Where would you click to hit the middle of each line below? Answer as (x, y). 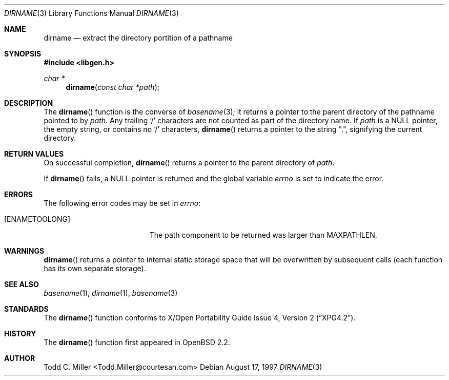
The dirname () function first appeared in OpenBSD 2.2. (137, 342)
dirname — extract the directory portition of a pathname (138, 38)
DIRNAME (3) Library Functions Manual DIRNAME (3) (91, 13)
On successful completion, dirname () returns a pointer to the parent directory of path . (189, 163)
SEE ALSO (22, 284)
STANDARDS (26, 309)
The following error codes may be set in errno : (122, 203)
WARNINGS (24, 251)
